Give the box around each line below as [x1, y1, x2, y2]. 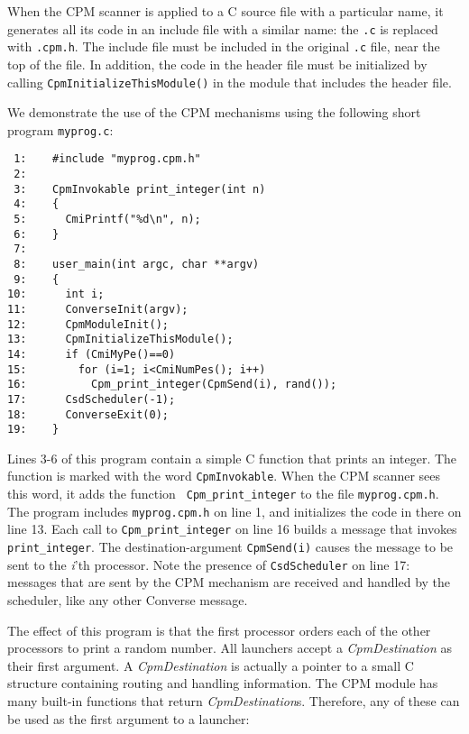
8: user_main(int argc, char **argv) [14, 258, 260, 271]
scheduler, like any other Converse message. [7, 591, 248, 609]
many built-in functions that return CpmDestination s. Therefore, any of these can [7, 691, 460, 710]
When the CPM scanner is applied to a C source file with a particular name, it [7, 2, 444, 20]
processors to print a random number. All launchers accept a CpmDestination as [7, 638, 453, 657]
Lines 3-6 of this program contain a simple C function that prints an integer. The [7, 448, 457, 467]
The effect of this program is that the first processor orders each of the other [7, 620, 431, 639]
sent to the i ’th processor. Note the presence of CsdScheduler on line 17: [7, 555, 410, 573]
